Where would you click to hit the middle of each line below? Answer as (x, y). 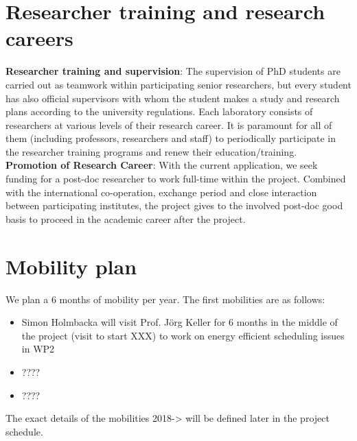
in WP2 (38, 349)
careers (39, 38)
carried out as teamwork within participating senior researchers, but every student (178, 84)
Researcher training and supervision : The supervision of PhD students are (173, 71)
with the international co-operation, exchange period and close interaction (161, 192)
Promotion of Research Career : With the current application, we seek (162, 165)
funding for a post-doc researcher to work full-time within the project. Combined (176, 179)
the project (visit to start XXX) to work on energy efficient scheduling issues (183, 335)
